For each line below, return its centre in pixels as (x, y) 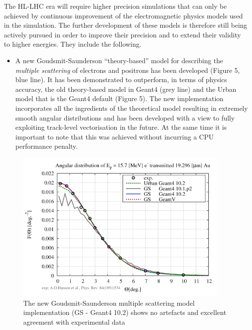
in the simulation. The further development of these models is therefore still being (126, 25)
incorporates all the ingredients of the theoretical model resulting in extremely (132, 108)
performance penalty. (47, 146)
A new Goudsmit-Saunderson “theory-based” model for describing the (119, 60)
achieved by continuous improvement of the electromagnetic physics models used (124, 15)
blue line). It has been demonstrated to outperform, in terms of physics (121, 79)
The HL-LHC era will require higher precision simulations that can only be (115, 6)
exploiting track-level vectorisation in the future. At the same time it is (121, 127)
